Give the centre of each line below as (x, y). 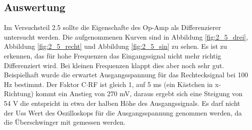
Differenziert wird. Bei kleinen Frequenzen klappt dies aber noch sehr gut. (114, 65)
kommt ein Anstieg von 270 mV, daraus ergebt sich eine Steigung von (139, 94)
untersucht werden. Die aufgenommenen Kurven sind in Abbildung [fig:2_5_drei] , (126, 36)
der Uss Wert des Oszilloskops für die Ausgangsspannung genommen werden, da (123, 112)
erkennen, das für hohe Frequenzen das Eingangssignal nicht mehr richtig (113, 55)
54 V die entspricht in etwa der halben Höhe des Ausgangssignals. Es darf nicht (122, 103)
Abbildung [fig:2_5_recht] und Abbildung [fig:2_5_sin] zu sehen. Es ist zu (116, 46)
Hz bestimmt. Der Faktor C (45, 84)
